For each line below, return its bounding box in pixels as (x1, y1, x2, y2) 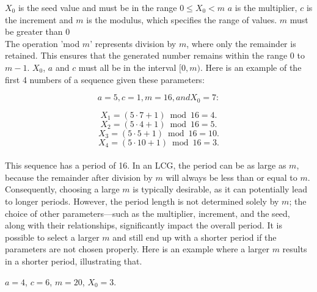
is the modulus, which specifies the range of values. (86, 13, 277, 26)
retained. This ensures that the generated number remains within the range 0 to (5, 49, 305, 62)
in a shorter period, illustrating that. (5, 254, 142, 267)
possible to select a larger (5, 230, 100, 243)
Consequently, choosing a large (5, 183, 120, 195)
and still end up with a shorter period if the (112, 230, 277, 243)
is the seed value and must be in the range (18, 1, 177, 13)
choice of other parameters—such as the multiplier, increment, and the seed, (5, 206, 290, 219)
